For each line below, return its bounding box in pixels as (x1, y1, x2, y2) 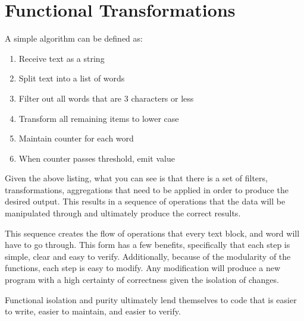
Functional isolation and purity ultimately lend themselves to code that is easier (5, 293, 297, 306)
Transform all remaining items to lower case (18, 112, 179, 124)
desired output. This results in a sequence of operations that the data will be (5, 195, 286, 207)
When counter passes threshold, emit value (18, 152, 175, 164)
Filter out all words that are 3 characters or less (18, 92, 194, 104)
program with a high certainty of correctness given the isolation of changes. (5, 273, 279, 286)
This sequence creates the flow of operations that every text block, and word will (5, 226, 300, 239)
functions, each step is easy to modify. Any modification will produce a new (5, 262, 281, 274)
